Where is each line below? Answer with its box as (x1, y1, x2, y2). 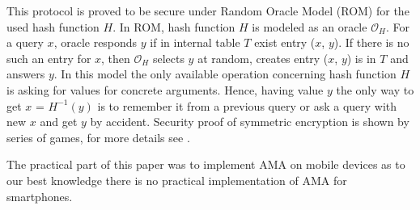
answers (6, 65, 45, 82)
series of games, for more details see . (6, 128, 190, 145)
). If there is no (333, 34, 409, 51)
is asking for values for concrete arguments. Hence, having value (6, 81, 324, 98)
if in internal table (150, 34, 240, 51)
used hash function (6, 18, 100, 35)
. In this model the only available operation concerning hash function (53, 65, 397, 82)
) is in (346, 49, 376, 66)
